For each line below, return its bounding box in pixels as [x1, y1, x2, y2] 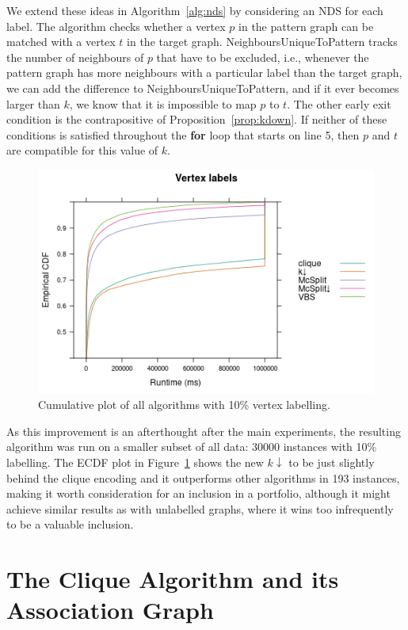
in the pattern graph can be [238, 17, 374, 34]
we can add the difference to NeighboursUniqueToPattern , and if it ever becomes [6, 79, 399, 96]
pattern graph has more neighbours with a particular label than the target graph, [6, 64, 402, 81]
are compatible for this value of [6, 142, 158, 158]
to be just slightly [288, 453, 375, 470]
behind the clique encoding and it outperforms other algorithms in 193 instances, [6, 469, 400, 486]
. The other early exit [287, 95, 391, 112]
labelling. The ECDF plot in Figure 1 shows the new [6, 453, 264, 470]
